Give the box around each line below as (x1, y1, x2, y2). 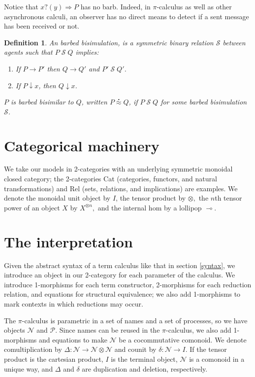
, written (81, 97, 107, 107)
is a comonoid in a (189, 353, 245, 364)
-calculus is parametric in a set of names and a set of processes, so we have (22, 315, 248, 325)
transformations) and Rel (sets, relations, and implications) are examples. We (4, 183, 238, 193)
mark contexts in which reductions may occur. (4, 298, 143, 308)
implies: (75, 47, 99, 57)
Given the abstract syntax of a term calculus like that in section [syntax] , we (4, 260, 235, 270)
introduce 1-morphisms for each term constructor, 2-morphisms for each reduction (4, 279, 252, 289)
